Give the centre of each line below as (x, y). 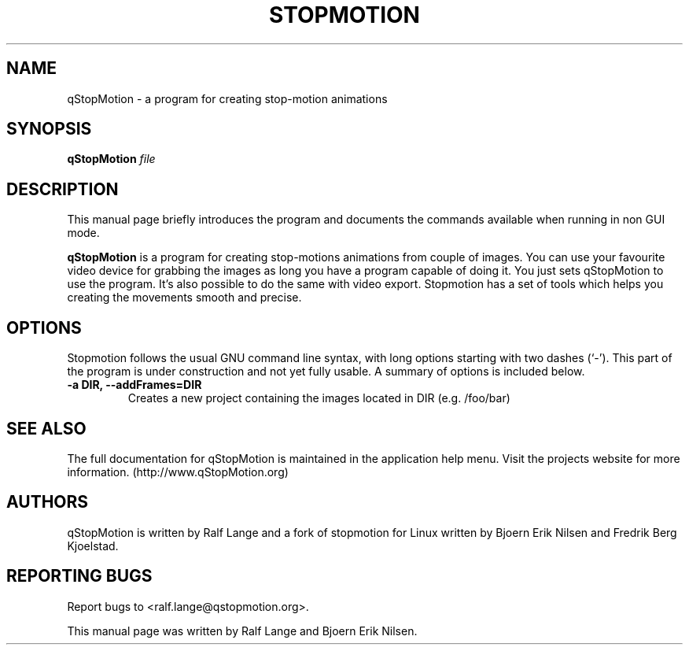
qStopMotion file (111, 159)
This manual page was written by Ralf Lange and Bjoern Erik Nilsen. (242, 631)
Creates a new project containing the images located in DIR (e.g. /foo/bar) (319, 398)
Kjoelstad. (93, 546)
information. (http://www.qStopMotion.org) (178, 472)
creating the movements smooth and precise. (184, 298)
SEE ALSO (46, 428)
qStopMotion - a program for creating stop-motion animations (227, 98)
